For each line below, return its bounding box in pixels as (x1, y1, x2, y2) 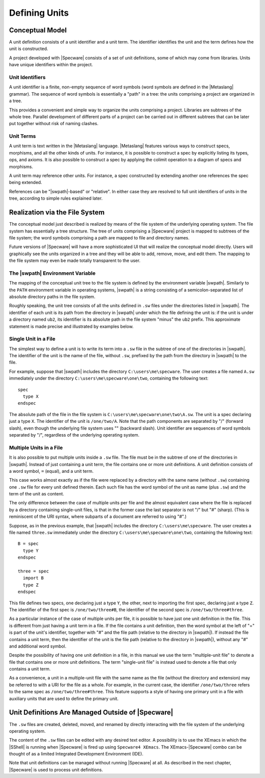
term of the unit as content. (9, 491, 64, 497)
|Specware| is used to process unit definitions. (9, 767, 103, 773)
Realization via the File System (9, 208, 105, 217)
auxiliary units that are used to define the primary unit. (9, 696, 119, 701)
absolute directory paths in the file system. (9, 293, 96, 299)
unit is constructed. (9, 46, 49, 52)
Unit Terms (9, 133, 36, 140)
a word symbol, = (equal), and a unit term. (9, 468, 94, 474)
